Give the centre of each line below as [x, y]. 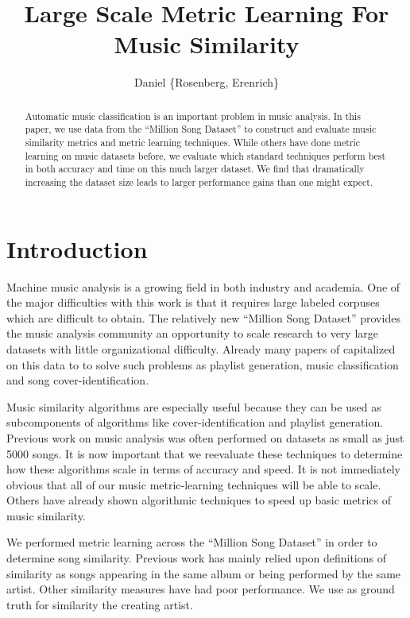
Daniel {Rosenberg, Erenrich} [206, 82]
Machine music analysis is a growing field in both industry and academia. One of [203, 286]
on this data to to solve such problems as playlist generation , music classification [203, 364]
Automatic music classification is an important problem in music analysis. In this [193, 116]
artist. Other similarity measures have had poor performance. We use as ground [201, 589]
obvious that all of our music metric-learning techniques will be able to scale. [194, 484]
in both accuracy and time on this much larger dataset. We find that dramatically [195, 169]
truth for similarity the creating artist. [100, 604]
